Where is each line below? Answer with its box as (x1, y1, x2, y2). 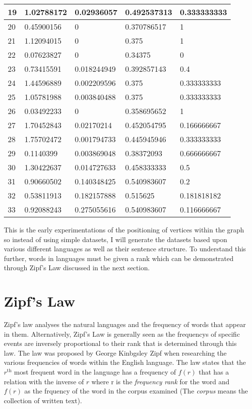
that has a (198, 367, 229, 377)
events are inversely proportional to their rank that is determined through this (4, 338, 237, 348)
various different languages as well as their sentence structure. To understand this (4, 244, 246, 254)
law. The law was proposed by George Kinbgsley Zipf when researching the (4, 347, 227, 358)
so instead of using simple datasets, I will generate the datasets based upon (4, 234, 227, 244)
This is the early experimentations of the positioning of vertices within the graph (4, 225, 244, 234)
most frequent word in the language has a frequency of (14, 367, 176, 377)
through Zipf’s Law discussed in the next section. (4, 262, 150, 273)
